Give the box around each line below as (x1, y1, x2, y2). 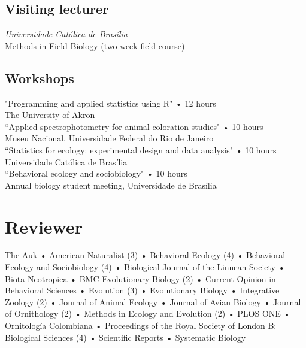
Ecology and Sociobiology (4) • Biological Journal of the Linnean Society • (5, 261, 285, 273)
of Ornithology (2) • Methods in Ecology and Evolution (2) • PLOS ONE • (5, 307, 290, 320)
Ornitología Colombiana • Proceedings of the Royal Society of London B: (5, 319, 277, 332)
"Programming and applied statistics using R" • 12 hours (5, 96, 216, 109)
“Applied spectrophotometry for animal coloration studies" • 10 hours (5, 120, 263, 132)
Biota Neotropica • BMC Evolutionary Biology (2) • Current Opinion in (5, 272, 276, 285)
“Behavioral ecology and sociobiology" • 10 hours (5, 167, 187, 180)
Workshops (5, 68, 74, 87)
